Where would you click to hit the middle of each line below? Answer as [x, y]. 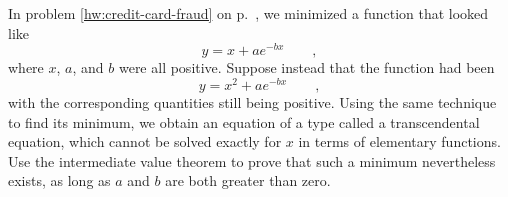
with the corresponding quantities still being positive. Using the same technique [252, 101]
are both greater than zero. [248, 180]
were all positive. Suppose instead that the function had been [306, 67]
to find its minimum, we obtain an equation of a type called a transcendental [244, 121]
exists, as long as [59, 180]
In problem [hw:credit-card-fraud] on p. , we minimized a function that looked [248, 13]
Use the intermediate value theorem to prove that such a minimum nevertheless [252, 160]
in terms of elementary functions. [399, 141]
